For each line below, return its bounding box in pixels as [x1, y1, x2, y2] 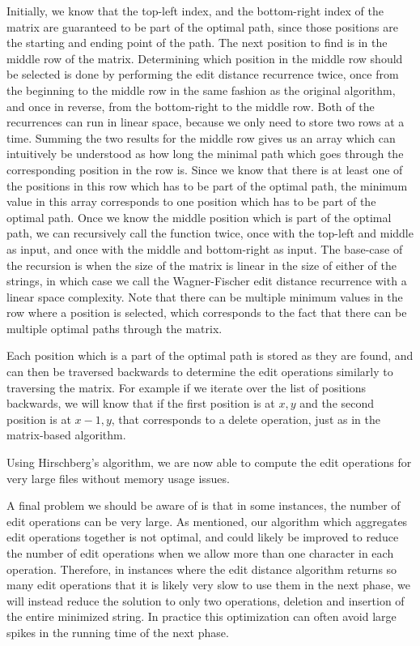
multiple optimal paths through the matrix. [6, 319, 223, 336]
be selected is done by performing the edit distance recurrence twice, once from [6, 66, 399, 83]
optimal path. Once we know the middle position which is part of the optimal [6, 208, 392, 225]
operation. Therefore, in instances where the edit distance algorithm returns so [6, 560, 397, 577]
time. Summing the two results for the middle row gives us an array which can [6, 129, 396, 146]
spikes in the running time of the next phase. [6, 623, 229, 640]
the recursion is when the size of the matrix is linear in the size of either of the [6, 256, 397, 273]
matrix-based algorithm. [6, 426, 126, 443]
